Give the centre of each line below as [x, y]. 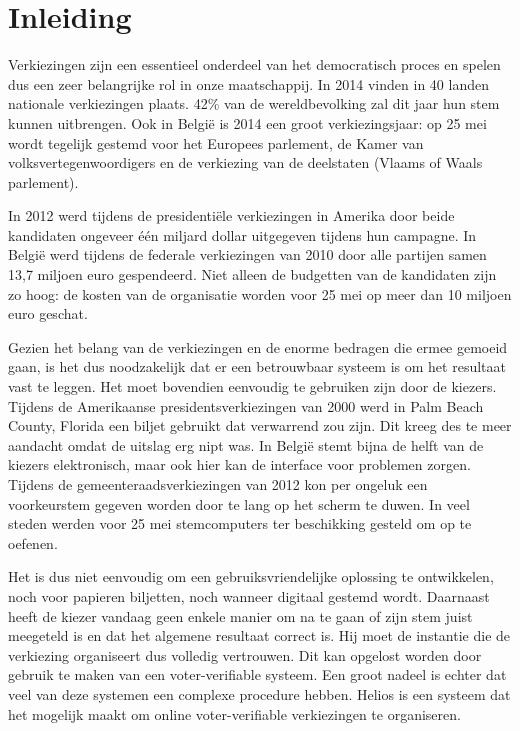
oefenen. [33, 542]
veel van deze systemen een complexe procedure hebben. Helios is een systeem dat [259, 693]
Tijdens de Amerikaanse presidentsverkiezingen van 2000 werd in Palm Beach [246, 405]
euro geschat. [48, 313]
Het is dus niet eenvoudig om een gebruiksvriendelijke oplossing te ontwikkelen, [251, 576]
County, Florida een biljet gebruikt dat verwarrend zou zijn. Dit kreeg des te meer [260, 425]
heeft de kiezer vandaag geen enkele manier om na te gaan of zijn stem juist [240, 615]
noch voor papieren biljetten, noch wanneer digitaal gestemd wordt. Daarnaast [249, 595]
